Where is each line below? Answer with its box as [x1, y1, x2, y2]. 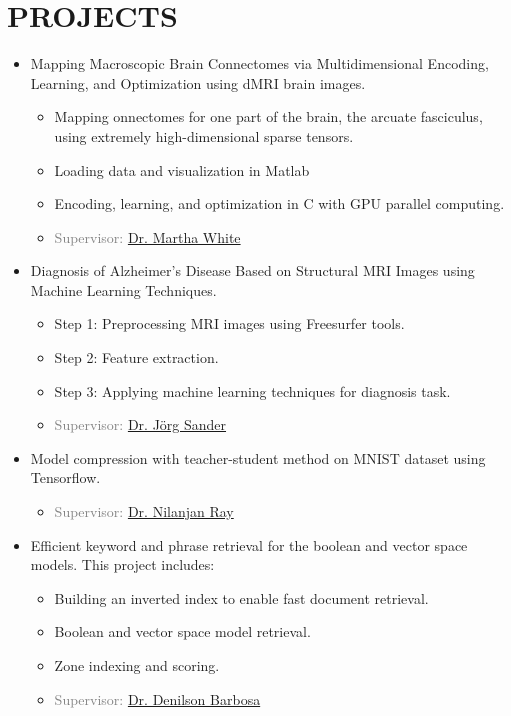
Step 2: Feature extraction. [54, 347, 219, 368]
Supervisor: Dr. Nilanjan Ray [54, 501, 234, 522]
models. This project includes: [30, 554, 215, 575]
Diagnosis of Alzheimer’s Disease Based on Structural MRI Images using [30, 260, 475, 281]
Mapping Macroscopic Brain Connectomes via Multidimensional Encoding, [30, 53, 489, 74]
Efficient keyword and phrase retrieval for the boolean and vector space [30, 534, 468, 555]
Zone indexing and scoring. [54, 655, 220, 675]
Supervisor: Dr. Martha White [54, 226, 241, 247]
